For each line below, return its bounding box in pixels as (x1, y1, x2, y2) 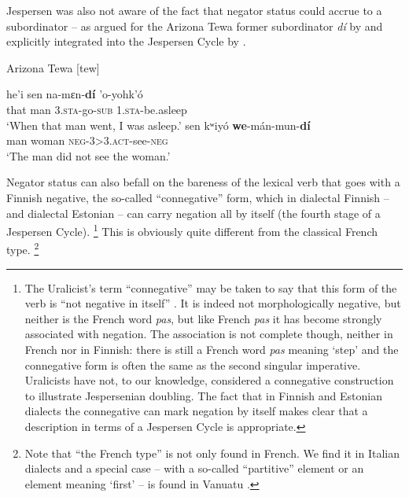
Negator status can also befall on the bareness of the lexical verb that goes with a (6, 174, 400, 190)
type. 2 (6, 239, 39, 258)
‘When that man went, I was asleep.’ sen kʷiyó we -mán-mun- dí (6, 116, 311, 133)
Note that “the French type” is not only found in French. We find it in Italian (24, 444, 400, 461)
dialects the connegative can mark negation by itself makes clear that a (24, 403, 368, 419)
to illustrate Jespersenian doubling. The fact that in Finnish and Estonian (24, 387, 382, 403)
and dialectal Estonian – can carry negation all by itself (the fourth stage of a (6, 204, 381, 221)
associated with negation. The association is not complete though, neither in (24, 326, 393, 342)
